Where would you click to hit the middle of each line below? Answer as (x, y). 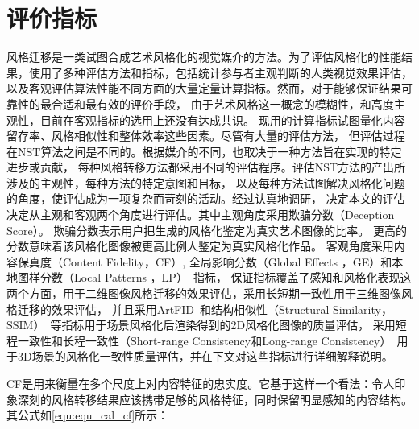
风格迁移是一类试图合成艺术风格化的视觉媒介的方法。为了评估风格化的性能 (204, 57)
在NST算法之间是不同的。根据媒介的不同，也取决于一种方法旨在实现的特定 (204, 151)
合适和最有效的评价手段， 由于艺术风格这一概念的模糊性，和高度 (222, 103)
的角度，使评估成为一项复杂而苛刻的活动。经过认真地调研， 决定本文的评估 (206, 198)
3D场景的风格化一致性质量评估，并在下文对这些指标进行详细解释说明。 (205, 356)
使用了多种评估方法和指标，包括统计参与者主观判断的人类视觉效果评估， (220, 72)
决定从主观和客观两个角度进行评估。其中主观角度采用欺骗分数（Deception (201, 214)
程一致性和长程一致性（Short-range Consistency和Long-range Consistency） (199, 340)
